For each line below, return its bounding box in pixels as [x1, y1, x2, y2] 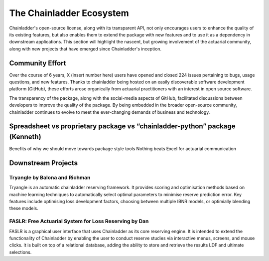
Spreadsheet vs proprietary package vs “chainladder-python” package [9, 122, 236, 131]
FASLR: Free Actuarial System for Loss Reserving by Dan [9, 218, 149, 225]
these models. [9, 205, 38, 212]
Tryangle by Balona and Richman [9, 174, 91, 181]
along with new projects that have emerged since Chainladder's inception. [9, 45, 162, 52]
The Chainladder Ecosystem [9, 7, 129, 18]
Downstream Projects [9, 159, 78, 167]
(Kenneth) [9, 132, 42, 141]
